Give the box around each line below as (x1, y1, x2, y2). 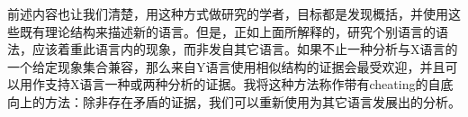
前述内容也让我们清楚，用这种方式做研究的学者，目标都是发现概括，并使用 (7, 4, 448, 22)
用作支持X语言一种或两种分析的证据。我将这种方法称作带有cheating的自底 (19, 75, 454, 94)
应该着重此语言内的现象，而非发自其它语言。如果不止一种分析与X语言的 (31, 40, 458, 58)
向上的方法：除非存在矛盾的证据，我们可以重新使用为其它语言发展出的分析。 (7, 92, 461, 111)
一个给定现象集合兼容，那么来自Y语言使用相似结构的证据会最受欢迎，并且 (7, 57, 445, 76)
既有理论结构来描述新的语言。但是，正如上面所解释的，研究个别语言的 (19, 22, 436, 40)
